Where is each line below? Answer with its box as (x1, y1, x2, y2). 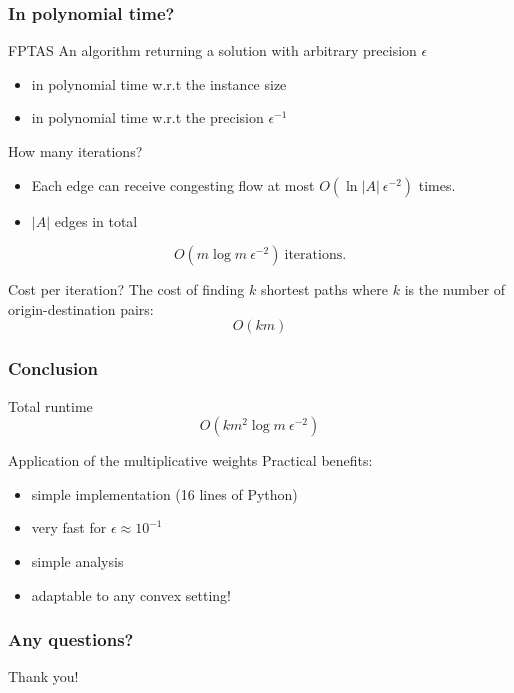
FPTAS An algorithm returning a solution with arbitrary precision (8, 40, 417, 61)
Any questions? (8, 627, 134, 652)
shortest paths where (260, 279, 389, 300)
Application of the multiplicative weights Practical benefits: (8, 450, 373, 471)
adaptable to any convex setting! (31, 584, 231, 605)
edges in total (54, 210, 138, 231)
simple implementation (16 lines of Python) (31, 483, 298, 504)
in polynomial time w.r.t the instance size (31, 73, 287, 94)
